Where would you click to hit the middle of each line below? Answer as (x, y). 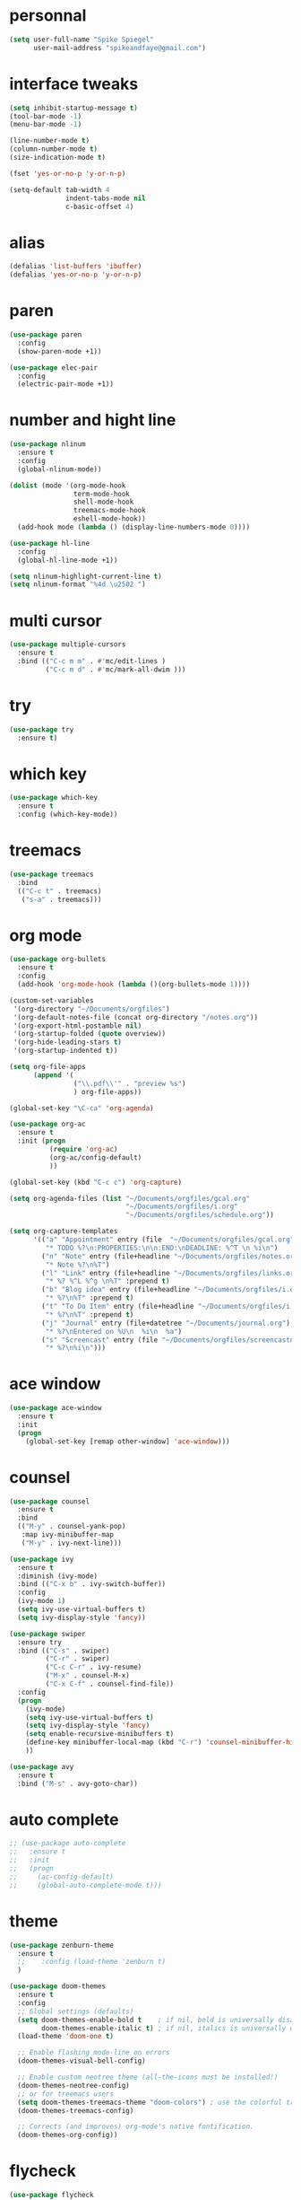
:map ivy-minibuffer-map (68, 1535)
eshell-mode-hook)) (109, 519)
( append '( (53, 1075)
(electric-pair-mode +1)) (66, 384)
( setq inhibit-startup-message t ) (74, 108)
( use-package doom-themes (57, 1986)
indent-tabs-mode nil (106, 198)
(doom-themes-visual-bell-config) (82, 2061)
